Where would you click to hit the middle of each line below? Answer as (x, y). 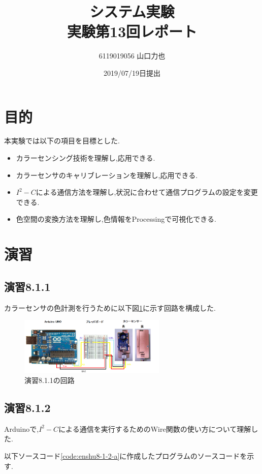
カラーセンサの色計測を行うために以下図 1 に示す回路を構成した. (110, 307)
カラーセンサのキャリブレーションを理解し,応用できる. (107, 175)
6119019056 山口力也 (132, 56)
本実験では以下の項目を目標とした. (62, 141)
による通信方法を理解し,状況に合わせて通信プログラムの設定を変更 (147, 192)
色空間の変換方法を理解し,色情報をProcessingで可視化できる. (116, 219)
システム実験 (132, 11)
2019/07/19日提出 (132, 72)
